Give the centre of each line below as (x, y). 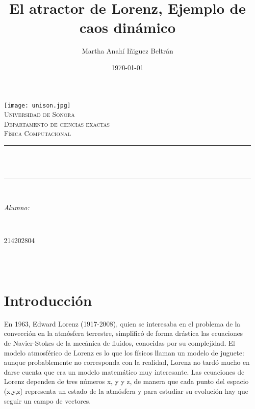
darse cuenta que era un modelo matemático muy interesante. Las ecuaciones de (124, 371)
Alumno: (17, 207)
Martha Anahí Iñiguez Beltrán (127, 51)
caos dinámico (127, 27)
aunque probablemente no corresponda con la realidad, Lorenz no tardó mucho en (127, 362)
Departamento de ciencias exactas (57, 123)
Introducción (48, 300)
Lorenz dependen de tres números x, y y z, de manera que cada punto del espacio (126, 381)
